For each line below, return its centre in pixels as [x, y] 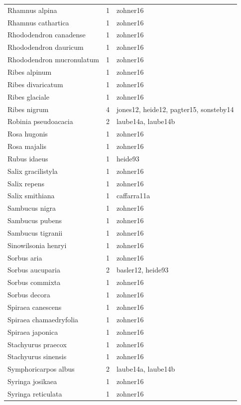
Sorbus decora [29, 295]
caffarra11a [133, 196]
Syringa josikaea [32, 381]
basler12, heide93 [142, 270]
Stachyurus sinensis [37, 356]
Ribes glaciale [28, 96]
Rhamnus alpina [32, 10]
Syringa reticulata [35, 393]
